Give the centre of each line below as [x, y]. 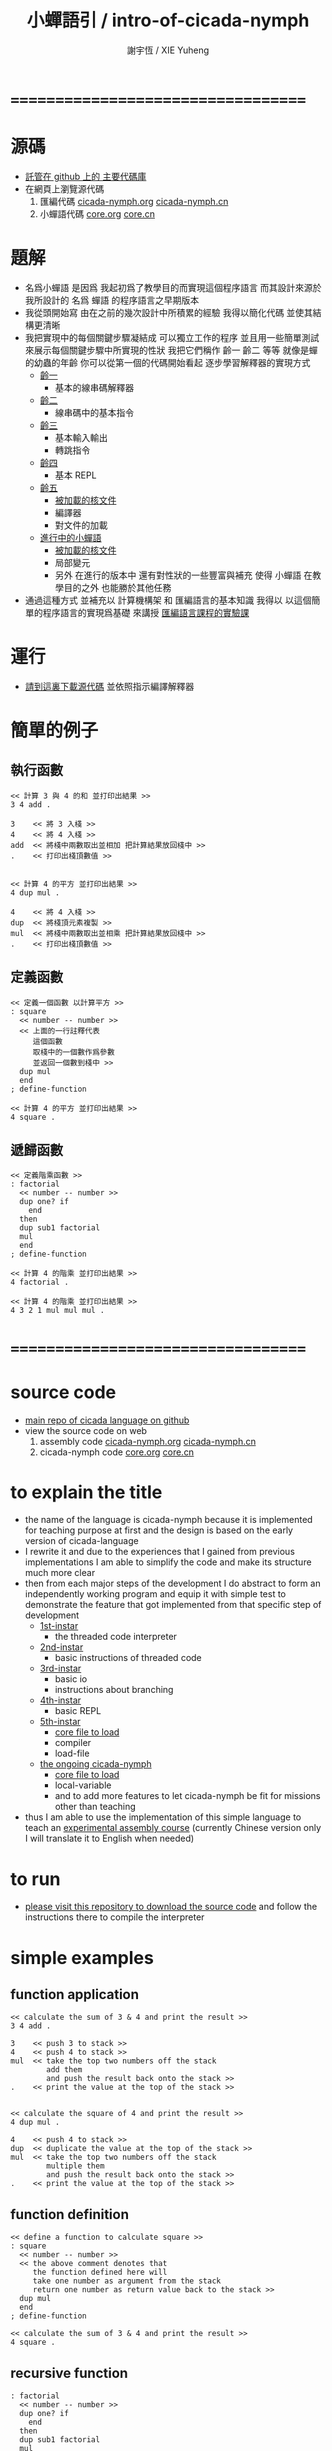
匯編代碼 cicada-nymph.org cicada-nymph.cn [134, 201]
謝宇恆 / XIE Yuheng [168, 50]
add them [64, 2070]
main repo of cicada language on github [107, 1420]
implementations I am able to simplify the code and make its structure [168, 1562]
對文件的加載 [81, 525]
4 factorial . [40, 1282]
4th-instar [60, 1700]
